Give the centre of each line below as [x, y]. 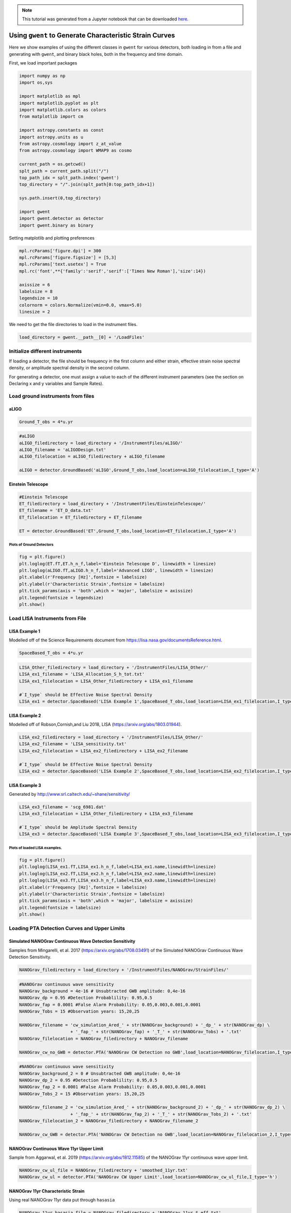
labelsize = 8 [36, 291]
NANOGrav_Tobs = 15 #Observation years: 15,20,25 [79, 1011]
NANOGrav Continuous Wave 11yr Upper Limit [56, 1148]
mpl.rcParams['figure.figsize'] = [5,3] [68, 258]
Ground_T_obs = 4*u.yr [46, 422]
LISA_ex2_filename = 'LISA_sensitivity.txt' [73, 744]
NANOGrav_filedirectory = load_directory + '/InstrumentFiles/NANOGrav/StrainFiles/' [124, 970]
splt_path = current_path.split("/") [64, 171]
